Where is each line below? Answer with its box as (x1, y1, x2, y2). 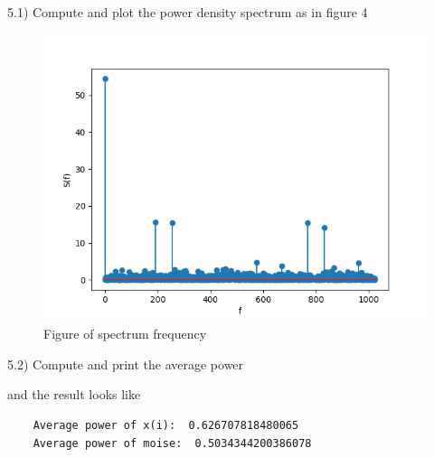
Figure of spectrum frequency (43, 324, 207, 343)
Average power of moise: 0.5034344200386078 (33, 436, 312, 450)
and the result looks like (7, 385, 141, 404)
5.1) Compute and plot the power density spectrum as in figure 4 (7, 3, 368, 21)
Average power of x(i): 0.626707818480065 (33, 418, 299, 432)
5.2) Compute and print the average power (7, 354, 244, 373)
